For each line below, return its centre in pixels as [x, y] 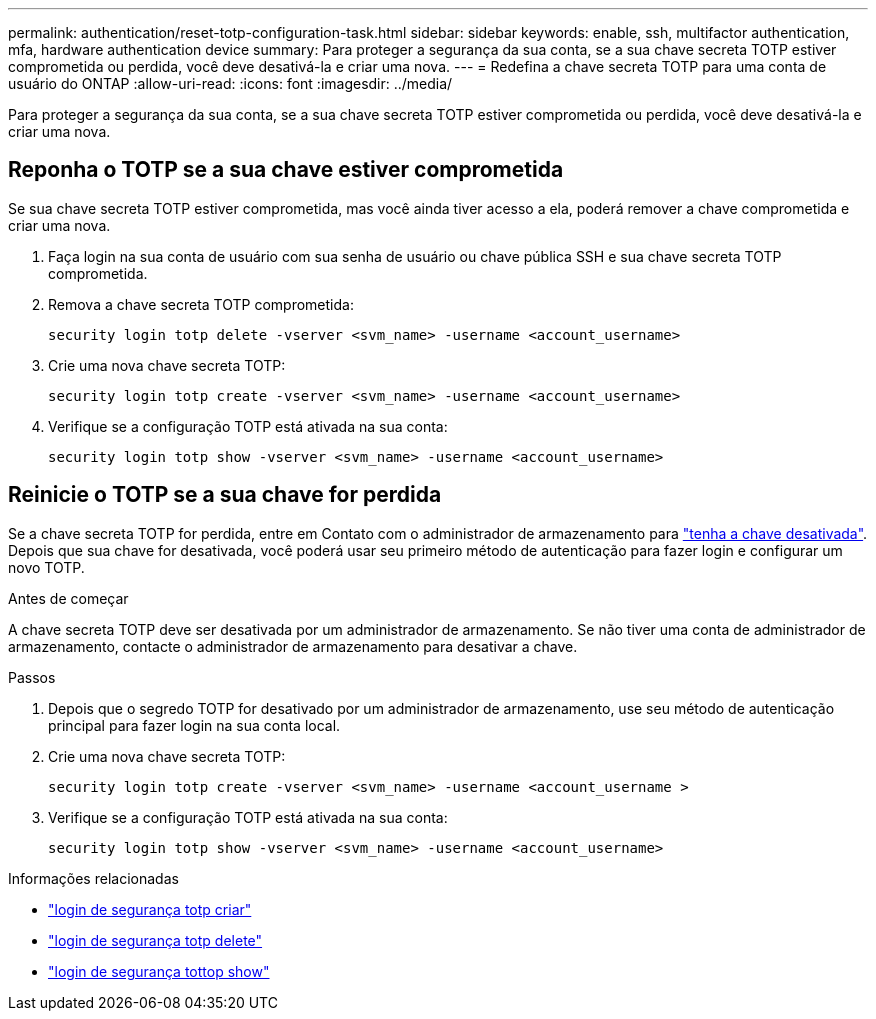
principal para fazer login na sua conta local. [194, 725]
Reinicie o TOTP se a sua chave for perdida [225, 495]
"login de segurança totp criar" [150, 909]
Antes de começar [68, 598]
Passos [32, 677]
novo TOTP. [46, 567]
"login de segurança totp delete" [155, 940]
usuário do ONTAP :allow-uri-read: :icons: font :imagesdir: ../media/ [230, 83]
